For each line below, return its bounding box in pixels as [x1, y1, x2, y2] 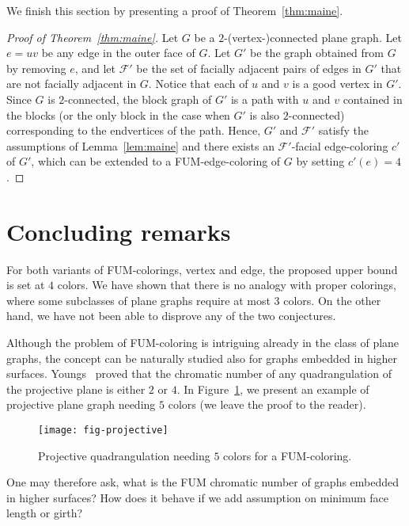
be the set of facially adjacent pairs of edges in [136, 59, 362, 76]
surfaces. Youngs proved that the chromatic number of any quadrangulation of [6, 365, 392, 382]
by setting [296, 153, 345, 170]
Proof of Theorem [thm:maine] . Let [6, 29, 179, 45]
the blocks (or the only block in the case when [6, 106, 230, 123]
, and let [74, 59, 116, 76]
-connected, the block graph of [64, 90, 212, 107]
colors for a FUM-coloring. [223, 447, 352, 463]
